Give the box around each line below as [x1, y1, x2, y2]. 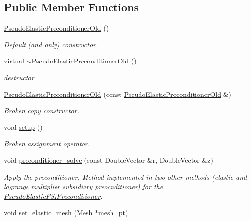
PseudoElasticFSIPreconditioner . [4, 190, 103, 201]
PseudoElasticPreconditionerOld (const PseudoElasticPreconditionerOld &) [4, 89, 232, 99]
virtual [4, 56, 24, 66]
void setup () [4, 122, 43, 132]
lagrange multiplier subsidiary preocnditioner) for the [4, 181, 163, 191]
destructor [4, 72, 34, 82]
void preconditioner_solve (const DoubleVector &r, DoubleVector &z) [4, 155, 213, 165]
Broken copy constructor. [4, 105, 79, 116]
